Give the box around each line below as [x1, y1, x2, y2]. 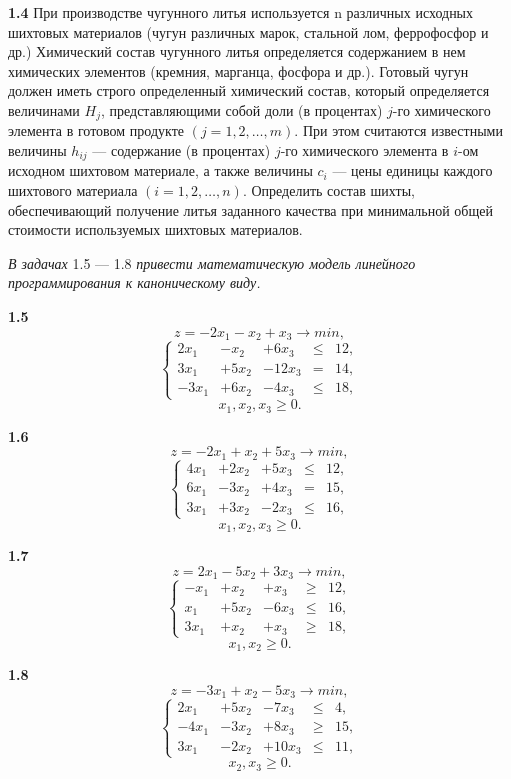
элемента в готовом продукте [8, 120, 185, 141]
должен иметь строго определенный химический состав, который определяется [8, 80, 490, 101]
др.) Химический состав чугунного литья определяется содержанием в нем [8, 41, 466, 62]
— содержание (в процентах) [92, 140, 271, 161]
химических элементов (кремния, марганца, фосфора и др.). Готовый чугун [8, 60, 469, 81]
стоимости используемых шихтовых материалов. [8, 219, 303, 240]
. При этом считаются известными [294, 120, 503, 141]
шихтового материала [8, 180, 138, 201]
